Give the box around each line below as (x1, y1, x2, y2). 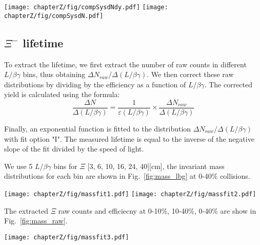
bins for (53, 160, 77, 171)
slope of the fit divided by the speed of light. (4, 143, 144, 154)
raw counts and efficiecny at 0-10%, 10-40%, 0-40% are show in (58, 205, 256, 216)
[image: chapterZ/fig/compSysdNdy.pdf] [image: (4, 4, 168, 11)
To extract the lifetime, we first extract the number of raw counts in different (4, 59, 247, 69)
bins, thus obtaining (23, 69, 86, 80)
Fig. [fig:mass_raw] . (4, 215, 68, 226)
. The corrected (204, 79, 253, 89)
